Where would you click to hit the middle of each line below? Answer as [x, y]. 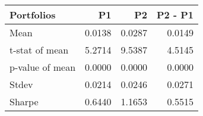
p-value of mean [43, 67]
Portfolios [33, 15]
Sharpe [24, 101]
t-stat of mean [39, 50]
